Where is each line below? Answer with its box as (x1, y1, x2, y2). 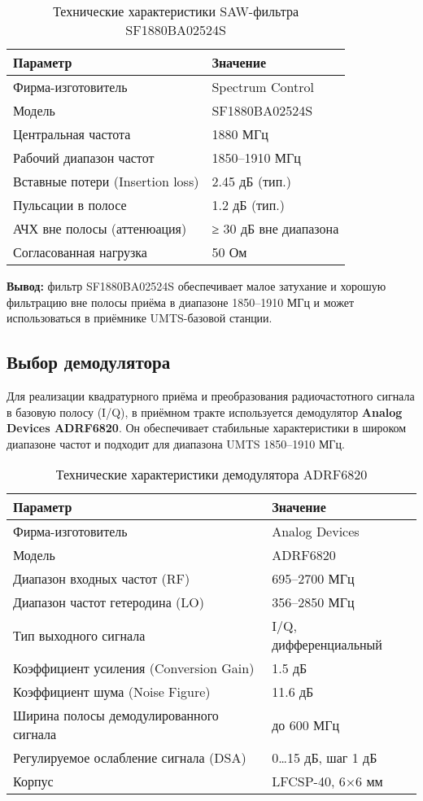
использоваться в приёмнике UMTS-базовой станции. (7, 309, 273, 326)
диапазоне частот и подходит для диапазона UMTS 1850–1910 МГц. (7, 435, 345, 452)
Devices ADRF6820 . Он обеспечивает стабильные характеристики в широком (7, 419, 407, 436)
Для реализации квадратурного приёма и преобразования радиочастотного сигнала (7, 387, 415, 404)
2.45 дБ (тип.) (211, 172, 291, 190)
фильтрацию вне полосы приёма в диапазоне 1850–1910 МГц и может (7, 293, 355, 310)
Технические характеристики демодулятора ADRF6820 (55, 465, 368, 484)
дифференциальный (272, 635, 382, 654)
